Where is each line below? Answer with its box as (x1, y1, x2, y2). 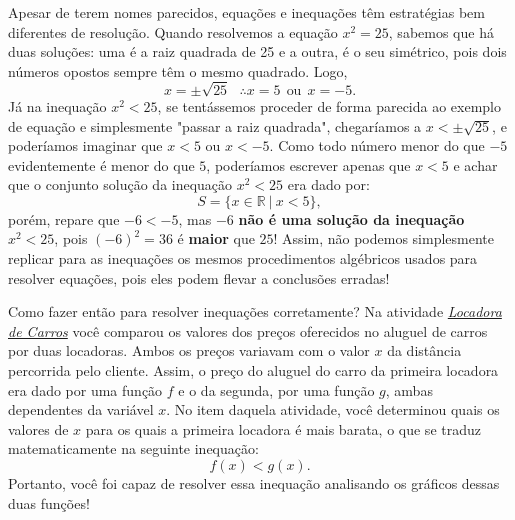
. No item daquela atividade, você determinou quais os (166, 399, 500, 420)
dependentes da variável (8, 399, 154, 420)
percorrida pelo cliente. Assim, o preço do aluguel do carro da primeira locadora (8, 360, 499, 381)
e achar (453, 154, 498, 175)
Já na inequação (8, 95, 107, 116)
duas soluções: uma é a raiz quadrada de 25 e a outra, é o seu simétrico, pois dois (8, 41, 507, 62)
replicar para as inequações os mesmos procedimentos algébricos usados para (8, 248, 478, 269)
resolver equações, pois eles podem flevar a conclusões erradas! (8, 267, 390, 288)
